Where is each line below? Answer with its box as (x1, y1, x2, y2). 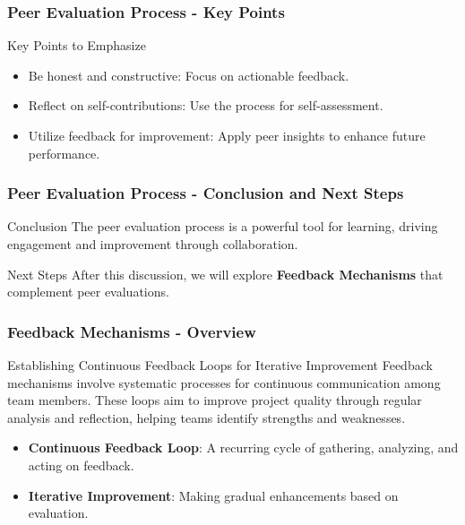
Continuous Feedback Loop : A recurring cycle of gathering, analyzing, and (28, 438, 459, 457)
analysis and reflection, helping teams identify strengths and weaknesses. (7, 408, 406, 426)
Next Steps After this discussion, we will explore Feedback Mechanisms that (7, 264, 443, 283)
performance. (28, 143, 100, 162)
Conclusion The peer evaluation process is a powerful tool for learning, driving (7, 217, 438, 236)
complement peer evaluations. (7, 282, 169, 301)
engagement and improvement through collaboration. (7, 235, 298, 253)
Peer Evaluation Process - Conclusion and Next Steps (7, 182, 404, 204)
